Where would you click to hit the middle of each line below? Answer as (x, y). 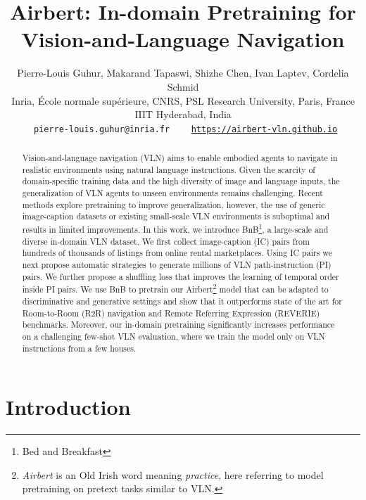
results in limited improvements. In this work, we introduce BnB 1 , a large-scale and (175, 229)
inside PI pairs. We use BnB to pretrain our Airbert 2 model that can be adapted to (175, 288)
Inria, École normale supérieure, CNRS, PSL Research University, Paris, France (183, 100)
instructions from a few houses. (79, 348)
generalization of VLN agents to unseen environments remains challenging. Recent (172, 193)
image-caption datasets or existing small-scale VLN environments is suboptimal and (176, 216)
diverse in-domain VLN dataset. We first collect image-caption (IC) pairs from (166, 241)
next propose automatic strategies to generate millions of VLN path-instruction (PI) (177, 265)
